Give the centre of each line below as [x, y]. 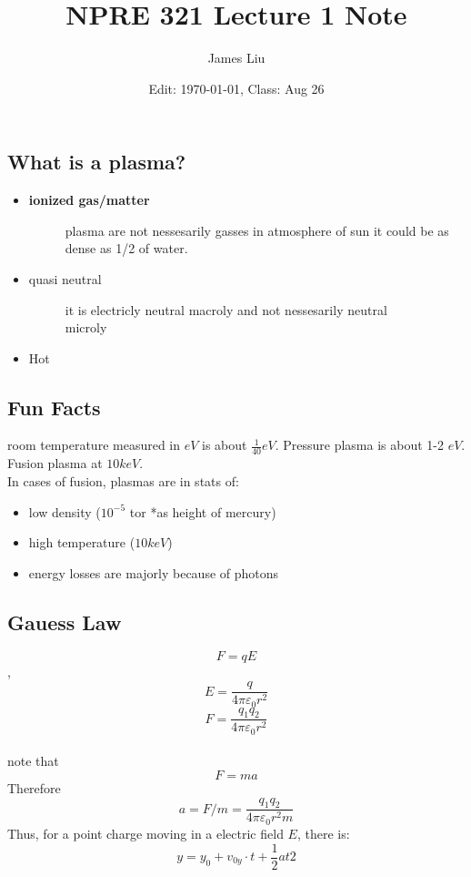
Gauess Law [65, 622]
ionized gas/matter [89, 200]
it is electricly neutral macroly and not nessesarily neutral [226, 309]
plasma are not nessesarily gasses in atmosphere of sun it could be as [257, 230]
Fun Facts [54, 407]
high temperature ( [82, 542]
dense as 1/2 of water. [126, 248]
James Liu [236, 58]
